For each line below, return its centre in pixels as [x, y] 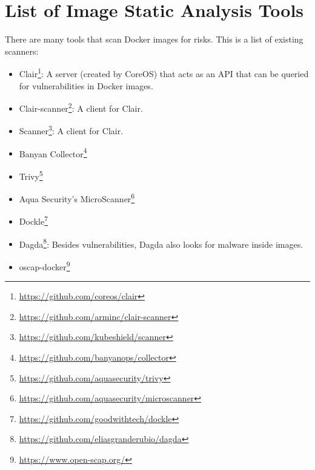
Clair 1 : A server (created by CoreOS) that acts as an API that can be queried [164, 73]
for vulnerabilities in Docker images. [86, 85]
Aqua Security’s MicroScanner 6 [77, 198]
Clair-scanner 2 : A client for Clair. [81, 107]
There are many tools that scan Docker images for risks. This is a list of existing [154, 39]
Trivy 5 [31, 175]
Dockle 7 [34, 220]
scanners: [22, 51]
